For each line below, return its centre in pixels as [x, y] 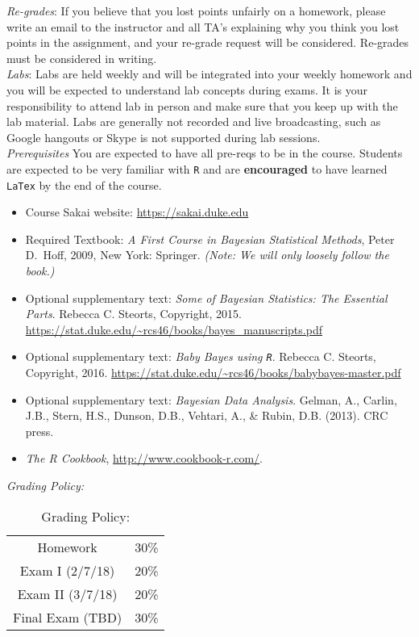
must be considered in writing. [82, 58]
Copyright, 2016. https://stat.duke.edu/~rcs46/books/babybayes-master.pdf [213, 373]
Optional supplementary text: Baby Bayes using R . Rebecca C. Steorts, [201, 356]
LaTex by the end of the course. [84, 184]
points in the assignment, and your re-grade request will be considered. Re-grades [208, 42]
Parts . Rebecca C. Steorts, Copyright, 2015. [133, 314]
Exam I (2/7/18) [67, 570]
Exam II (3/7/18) [67, 593]
